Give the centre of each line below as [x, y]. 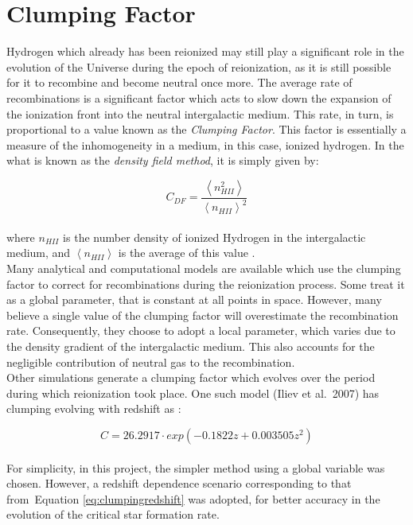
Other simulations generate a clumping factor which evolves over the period [191, 377]
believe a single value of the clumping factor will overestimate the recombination [203, 315]
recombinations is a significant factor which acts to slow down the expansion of [199, 97]
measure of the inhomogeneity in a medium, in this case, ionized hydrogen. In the [205, 144]
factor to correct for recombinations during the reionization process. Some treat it [206, 284]
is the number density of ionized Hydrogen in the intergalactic [214, 237]
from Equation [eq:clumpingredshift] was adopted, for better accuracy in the [193, 498]
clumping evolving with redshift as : [94, 408]
